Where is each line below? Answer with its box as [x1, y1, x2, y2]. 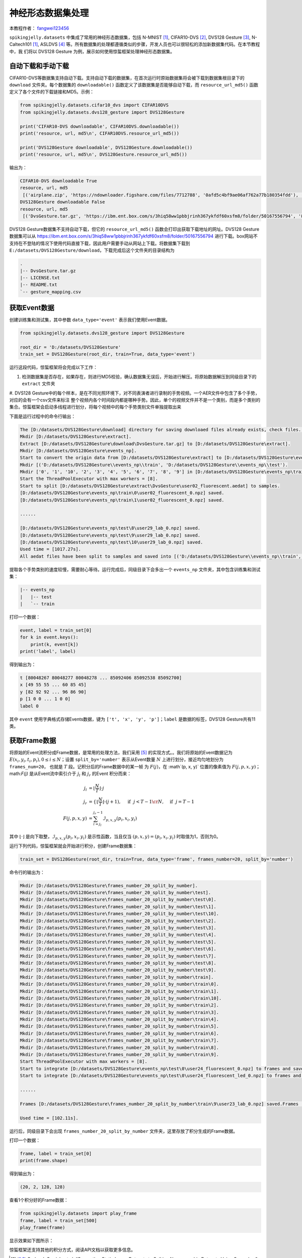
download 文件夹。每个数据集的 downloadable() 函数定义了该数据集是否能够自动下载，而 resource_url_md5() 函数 [9, 82, 259, 88]
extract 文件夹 [22, 380, 55, 387]
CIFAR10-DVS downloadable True [20, 178, 98, 184]
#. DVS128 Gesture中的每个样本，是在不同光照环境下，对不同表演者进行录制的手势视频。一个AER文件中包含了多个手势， [9, 390, 260, 396]
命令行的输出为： [9, 869, 45, 875]
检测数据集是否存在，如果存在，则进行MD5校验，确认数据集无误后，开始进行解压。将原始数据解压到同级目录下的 [22, 373, 257, 379]
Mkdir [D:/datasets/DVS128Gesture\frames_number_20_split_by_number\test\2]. [20, 918, 216, 923]
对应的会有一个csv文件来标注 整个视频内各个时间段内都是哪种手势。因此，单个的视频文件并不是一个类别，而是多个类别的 [9, 397, 261, 403]
